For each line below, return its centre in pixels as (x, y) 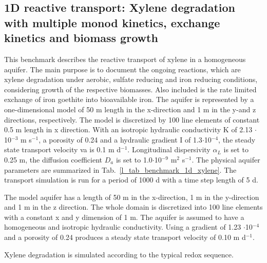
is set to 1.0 (134, 159)
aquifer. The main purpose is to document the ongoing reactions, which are (122, 69)
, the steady (237, 139)
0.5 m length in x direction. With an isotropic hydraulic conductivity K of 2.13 (128, 129)
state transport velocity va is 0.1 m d (63, 149)
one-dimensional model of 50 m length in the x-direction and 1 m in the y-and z (130, 109)
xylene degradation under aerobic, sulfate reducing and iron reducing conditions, (131, 79)
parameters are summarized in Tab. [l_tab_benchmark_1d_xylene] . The (120, 169)
